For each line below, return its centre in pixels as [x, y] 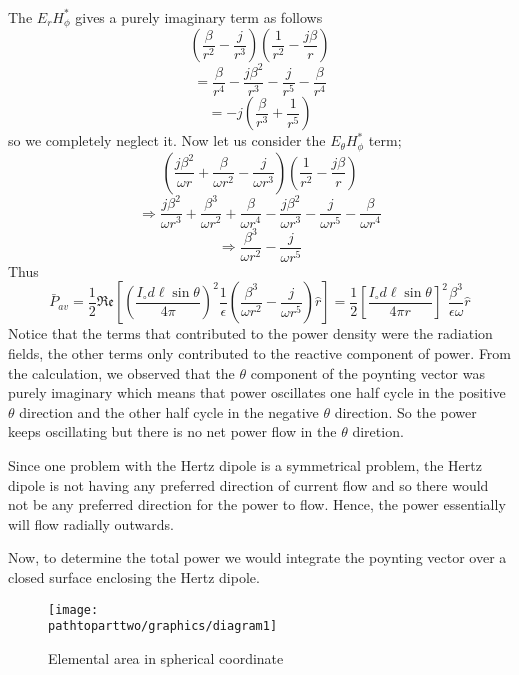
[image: [73, 609]
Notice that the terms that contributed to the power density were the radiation [250, 333]
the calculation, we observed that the [121, 372]
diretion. [378, 431]
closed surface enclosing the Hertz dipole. [134, 576]
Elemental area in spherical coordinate [166, 657]
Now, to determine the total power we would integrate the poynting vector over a [257, 557]
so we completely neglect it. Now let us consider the [167, 140]
